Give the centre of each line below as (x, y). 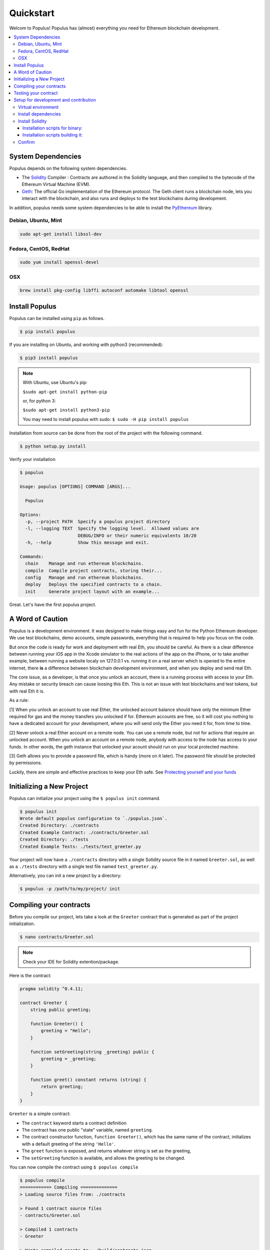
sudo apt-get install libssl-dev (61, 234)
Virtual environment (38, 107)
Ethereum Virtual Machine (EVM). (56, 184)
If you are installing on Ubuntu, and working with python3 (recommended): (86, 344)
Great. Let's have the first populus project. (53, 604)
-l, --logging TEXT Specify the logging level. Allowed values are (112, 528)
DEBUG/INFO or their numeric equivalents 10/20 (137, 535)
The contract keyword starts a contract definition (74, 1123)
